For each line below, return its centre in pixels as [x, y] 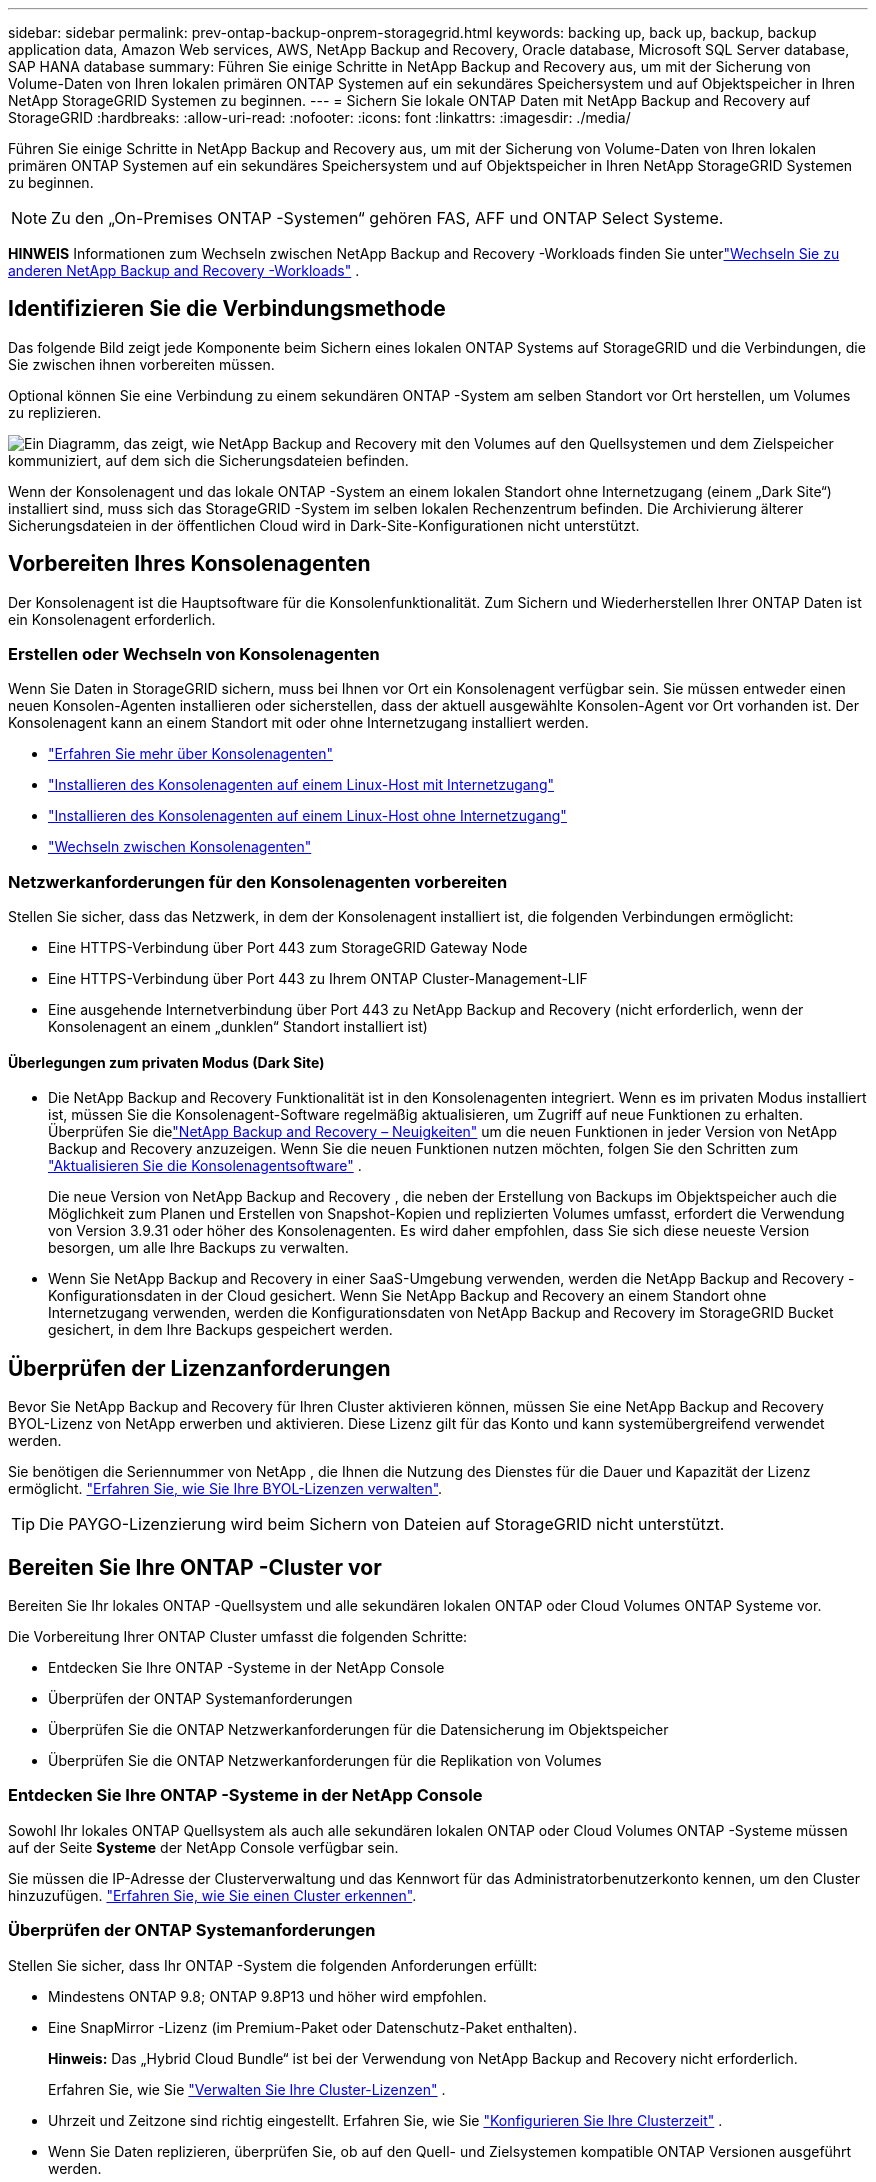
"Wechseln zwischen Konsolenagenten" [180, 847]
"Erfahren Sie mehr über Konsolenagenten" [190, 754]
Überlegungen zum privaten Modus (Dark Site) [166, 1062]
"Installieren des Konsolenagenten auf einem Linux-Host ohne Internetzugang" [307, 816]
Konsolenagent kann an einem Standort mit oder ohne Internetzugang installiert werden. [298, 723]
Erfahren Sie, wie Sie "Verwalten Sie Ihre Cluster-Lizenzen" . [247, 2089]
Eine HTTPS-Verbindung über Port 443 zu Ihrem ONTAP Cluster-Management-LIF [318, 979]
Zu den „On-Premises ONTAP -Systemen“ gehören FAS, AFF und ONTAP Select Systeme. [387, 218]
